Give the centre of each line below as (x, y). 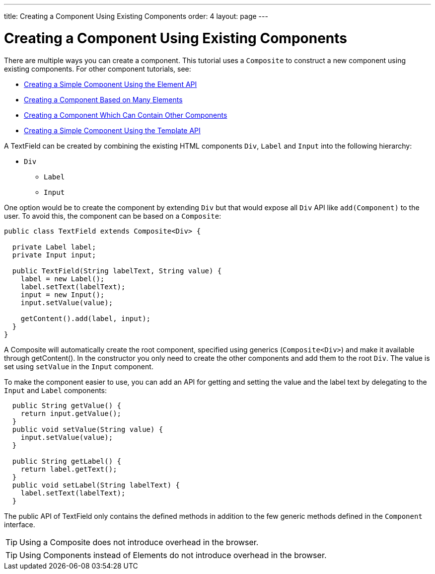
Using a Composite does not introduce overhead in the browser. (139, 542)
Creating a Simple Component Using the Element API (110, 84)
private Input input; (54, 255)
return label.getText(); (69, 469)
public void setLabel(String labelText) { (96, 485)
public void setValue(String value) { (88, 429)
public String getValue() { (67, 405)
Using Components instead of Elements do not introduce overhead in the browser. (173, 555)
